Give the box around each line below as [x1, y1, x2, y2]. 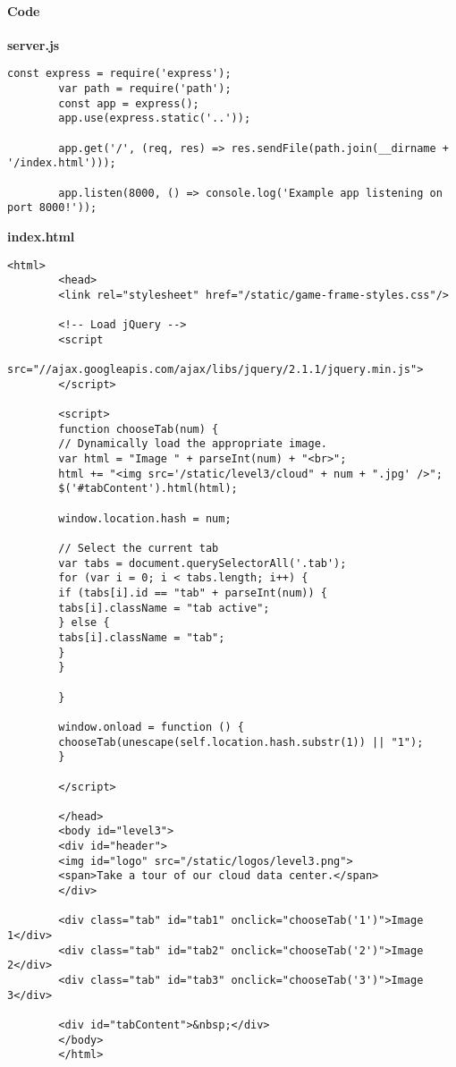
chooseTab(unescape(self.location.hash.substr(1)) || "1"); [58, 735, 424, 749]
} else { [58, 616, 110, 630]
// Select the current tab [58, 542, 219, 555]
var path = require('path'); [58, 82, 232, 96]
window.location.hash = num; [58, 512, 232, 525]
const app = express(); [58, 97, 199, 110]
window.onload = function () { [58, 720, 244, 733]
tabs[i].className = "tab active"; [58, 601, 270, 614]
